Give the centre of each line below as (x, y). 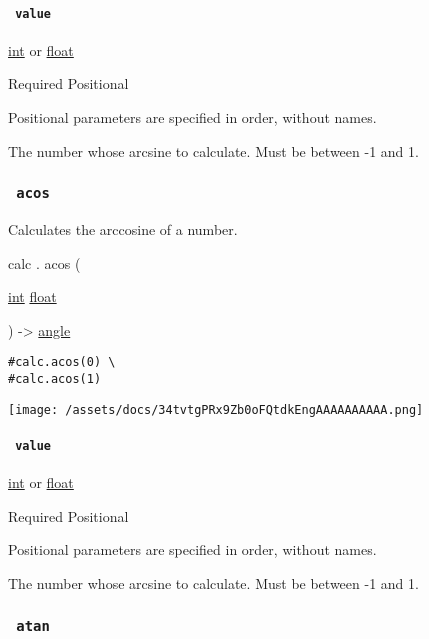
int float (32, 296)
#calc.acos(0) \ (62, 362)
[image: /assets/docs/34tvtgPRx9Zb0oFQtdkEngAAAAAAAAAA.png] (216, 409)
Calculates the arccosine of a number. (123, 229)
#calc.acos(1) (55, 379)
